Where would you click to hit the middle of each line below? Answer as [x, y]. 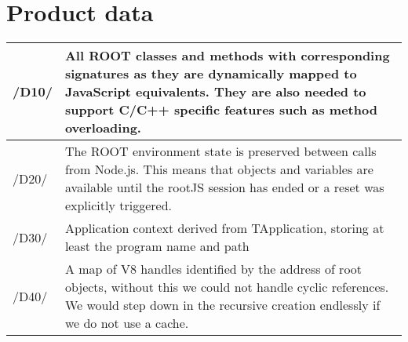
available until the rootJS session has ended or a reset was [224, 187]
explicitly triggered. [118, 206]
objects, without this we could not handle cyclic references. [227, 287]
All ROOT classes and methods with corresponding [227, 56]
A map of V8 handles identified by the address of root [213, 269]
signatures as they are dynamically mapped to [211, 74]
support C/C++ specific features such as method [221, 110]
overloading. [103, 128]
